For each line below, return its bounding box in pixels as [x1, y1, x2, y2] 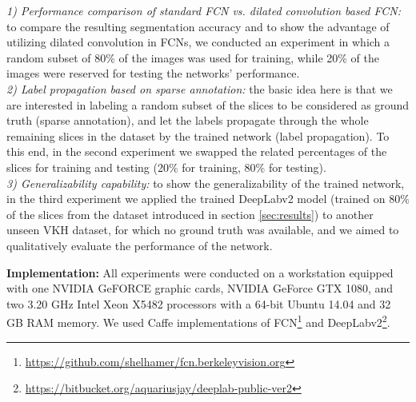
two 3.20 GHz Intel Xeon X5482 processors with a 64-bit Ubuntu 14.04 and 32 [6, 295, 391, 312]
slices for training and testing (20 [6, 158, 169, 175]
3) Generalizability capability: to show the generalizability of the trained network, [6, 174, 405, 191]
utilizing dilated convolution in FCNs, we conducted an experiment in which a [6, 34, 390, 50]
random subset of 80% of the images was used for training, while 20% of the [6, 49, 379, 66]
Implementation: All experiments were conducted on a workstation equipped [6, 264, 394, 281]
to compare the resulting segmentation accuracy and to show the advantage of [6, 18, 390, 34]
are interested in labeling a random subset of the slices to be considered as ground [6, 96, 410, 113]
